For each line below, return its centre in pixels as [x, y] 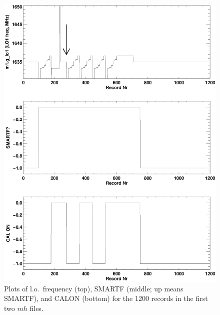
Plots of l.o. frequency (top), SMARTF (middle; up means [94, 288]
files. [36, 308]
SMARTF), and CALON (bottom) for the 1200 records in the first [106, 298]
